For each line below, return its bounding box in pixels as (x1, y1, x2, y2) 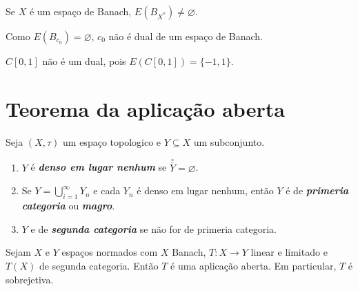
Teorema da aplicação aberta (6, 94, 285, 122)
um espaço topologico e (63, 134, 161, 149)
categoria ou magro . (21, 198, 115, 213)
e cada (93, 183, 121, 198)
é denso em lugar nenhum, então (137, 183, 274, 198)
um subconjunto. (193, 134, 265, 149)
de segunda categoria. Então (39, 258, 159, 272)
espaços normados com (61, 245, 158, 259)
